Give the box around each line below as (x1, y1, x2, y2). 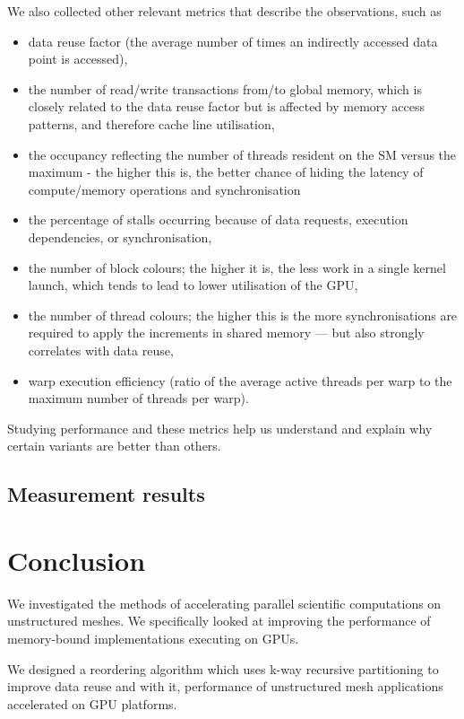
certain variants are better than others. (7, 436, 221, 455)
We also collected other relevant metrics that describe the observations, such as (7, 2, 442, 20)
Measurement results (7, 480, 205, 508)
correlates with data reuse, (28, 340, 174, 359)
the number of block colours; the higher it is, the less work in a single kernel (28, 258, 446, 276)
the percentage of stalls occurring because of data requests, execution (28, 210, 408, 229)
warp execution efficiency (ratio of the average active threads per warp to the (28, 371, 452, 390)
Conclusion (7, 541, 146, 578)
